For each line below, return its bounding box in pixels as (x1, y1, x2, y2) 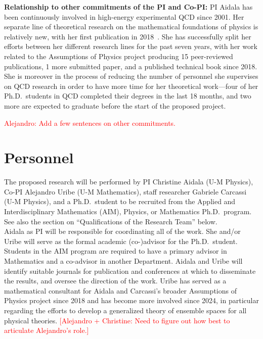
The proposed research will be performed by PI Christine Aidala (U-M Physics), (4, 176, 253, 187)
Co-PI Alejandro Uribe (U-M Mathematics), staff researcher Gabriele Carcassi (4, 186, 247, 197)
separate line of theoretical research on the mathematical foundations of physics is (4, 21, 258, 32)
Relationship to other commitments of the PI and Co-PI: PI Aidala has (4, 2, 253, 12)
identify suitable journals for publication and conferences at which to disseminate (4, 265, 256, 276)
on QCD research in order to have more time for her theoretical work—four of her (4, 80, 258, 91)
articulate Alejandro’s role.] (4, 325, 89, 335)
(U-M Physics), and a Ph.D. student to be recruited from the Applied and (4, 196, 236, 207)
